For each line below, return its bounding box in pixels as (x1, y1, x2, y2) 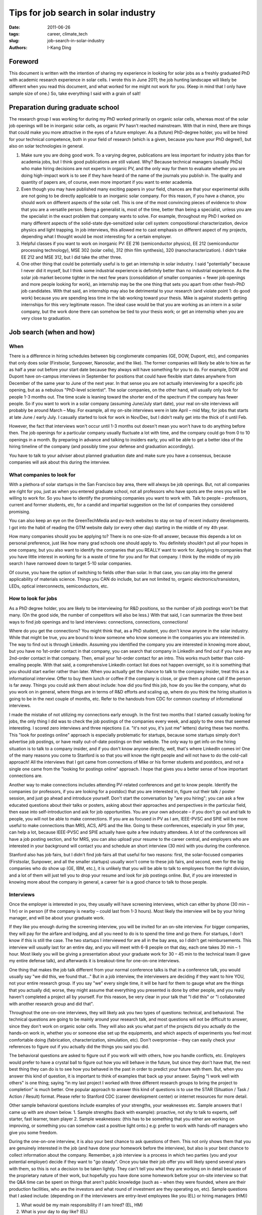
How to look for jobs (9, 595, 58, 602)
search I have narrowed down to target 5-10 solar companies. (9, 560, 132, 566)
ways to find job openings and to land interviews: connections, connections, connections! (9, 619, 189, 625)
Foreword (9, 57, 39, 66)
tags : (9, 31, 20, 36)
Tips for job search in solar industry (9, 7, 156, 18)
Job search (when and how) (9, 328, 95, 336)
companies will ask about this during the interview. (9, 459, 110, 465)
